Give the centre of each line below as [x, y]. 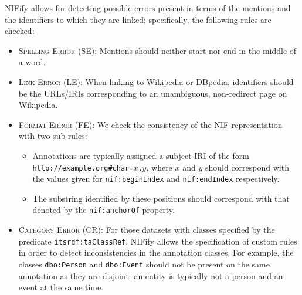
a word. [32, 62]
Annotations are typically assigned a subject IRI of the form [141, 155]
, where [159, 167]
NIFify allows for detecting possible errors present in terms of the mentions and [148, 8]
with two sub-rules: [53, 136]
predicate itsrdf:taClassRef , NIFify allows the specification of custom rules [158, 241]
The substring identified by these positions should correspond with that [161, 198]
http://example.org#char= [83, 168]
